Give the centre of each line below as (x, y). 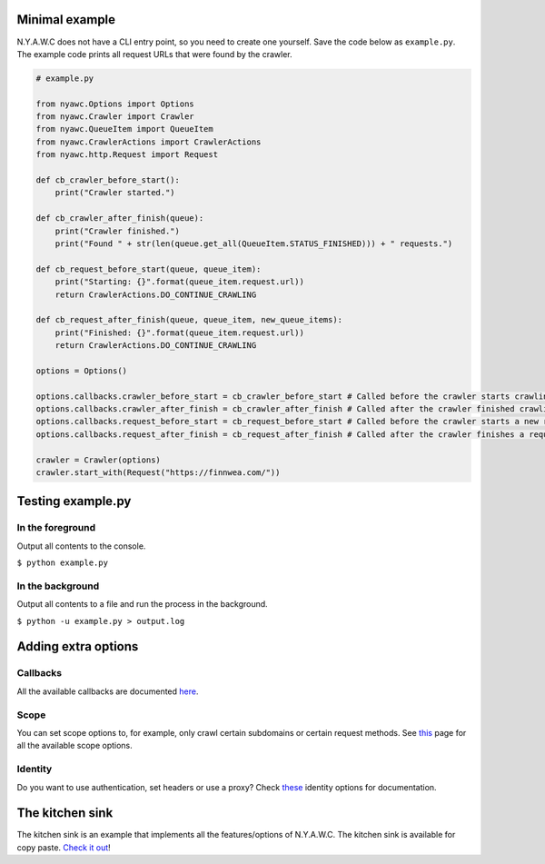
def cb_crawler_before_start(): (108, 180)
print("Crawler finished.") (118, 231)
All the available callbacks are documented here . (108, 691)
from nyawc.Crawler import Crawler (115, 117)
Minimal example (66, 20)
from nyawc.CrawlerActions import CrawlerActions (149, 142)
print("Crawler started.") (115, 193)
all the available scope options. (75, 746)
